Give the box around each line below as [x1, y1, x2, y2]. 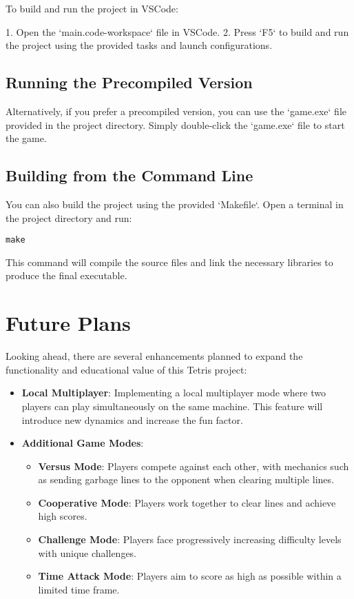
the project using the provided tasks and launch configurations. [6, 38, 273, 52]
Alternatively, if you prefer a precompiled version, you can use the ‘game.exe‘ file [6, 103, 347, 118]
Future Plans [6, 309, 131, 337]
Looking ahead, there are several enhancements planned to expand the [6, 349, 303, 363]
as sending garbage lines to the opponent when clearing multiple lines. [38, 472, 334, 487]
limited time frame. [38, 582, 120, 596]
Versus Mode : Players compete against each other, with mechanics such [38, 458, 349, 473]
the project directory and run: [6, 210, 132, 225]
